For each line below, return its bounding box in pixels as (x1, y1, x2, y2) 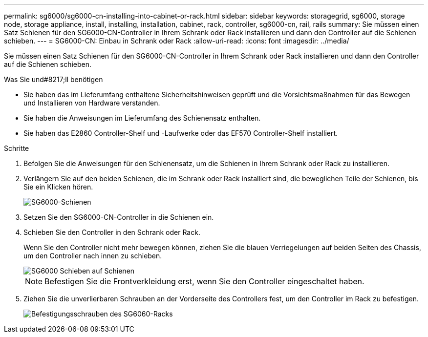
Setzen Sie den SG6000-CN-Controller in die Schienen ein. (23, 213, 214, 221)
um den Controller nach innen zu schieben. (23, 252, 162, 260)
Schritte (4, 144, 29, 152)
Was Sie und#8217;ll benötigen (4, 75, 103, 84)
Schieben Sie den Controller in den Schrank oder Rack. (23, 228, 200, 236)
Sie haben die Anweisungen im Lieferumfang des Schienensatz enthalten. (23, 114, 261, 122)
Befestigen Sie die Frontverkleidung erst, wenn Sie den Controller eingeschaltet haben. (44, 276, 364, 286)
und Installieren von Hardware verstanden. (23, 99, 160, 107)
